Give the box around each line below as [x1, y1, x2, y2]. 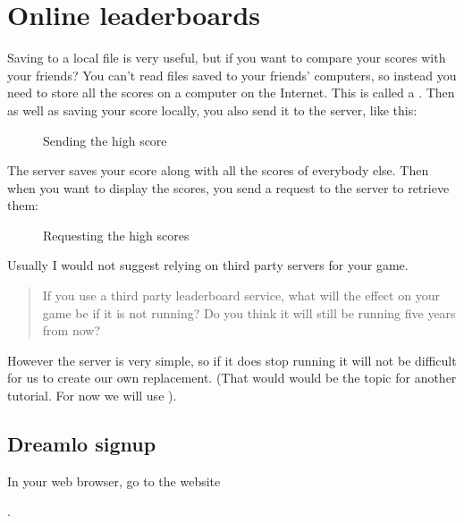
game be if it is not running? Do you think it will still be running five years [42, 303, 456, 322]
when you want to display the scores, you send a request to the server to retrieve [7, 178, 450, 197]
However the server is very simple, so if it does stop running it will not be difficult [7, 350, 457, 369]
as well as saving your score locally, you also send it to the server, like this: [7, 100, 418, 119]
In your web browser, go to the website [7, 471, 221, 490]
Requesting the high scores [43, 225, 190, 244]
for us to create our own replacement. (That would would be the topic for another [7, 368, 457, 387]
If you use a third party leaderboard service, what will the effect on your [42, 286, 440, 305]
